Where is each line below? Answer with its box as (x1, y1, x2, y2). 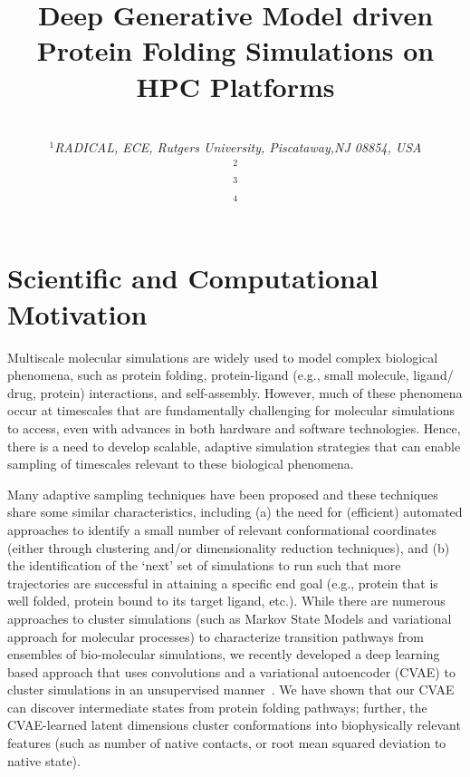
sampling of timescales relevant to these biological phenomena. (7, 454, 354, 473)
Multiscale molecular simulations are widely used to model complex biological (7, 347, 438, 366)
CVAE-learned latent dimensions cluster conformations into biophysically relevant (7, 715, 461, 734)
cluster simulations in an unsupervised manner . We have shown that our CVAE (7, 680, 455, 699)
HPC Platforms (136, 67, 335, 104)
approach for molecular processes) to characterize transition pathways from (7, 626, 424, 646)
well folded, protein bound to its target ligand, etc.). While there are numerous (7, 591, 446, 610)
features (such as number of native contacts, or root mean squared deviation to (7, 733, 446, 753)
